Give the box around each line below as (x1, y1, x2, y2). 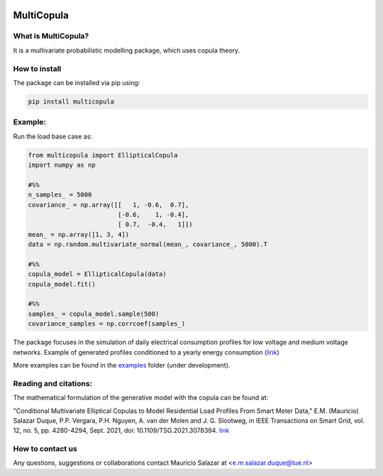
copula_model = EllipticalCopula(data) (28, 270, 167, 278)
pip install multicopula (28, 97, 115, 106)
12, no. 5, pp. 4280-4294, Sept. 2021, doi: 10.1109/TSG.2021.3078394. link (13, 426, 230, 435)
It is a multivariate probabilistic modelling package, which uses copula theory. (13, 46, 240, 55)
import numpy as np (28, 161, 96, 169)
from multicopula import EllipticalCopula (28, 151, 178, 159)
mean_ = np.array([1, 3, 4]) (28, 231, 130, 238)
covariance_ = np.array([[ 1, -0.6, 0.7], (28, 201, 189, 209)
